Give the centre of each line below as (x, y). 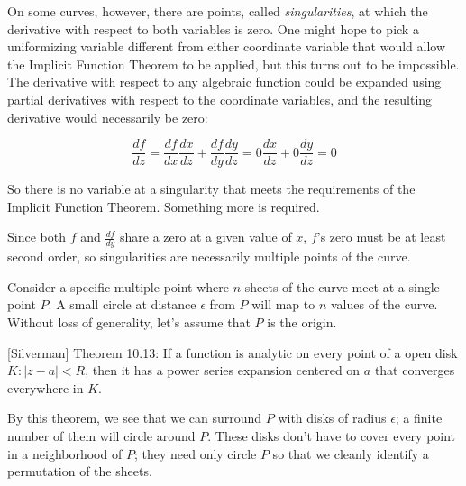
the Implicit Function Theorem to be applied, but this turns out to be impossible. (233, 64)
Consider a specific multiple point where (119, 286)
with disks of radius (332, 418)
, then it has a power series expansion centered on (223, 370)
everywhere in (46, 387)
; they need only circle (195, 453)
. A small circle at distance (122, 304)
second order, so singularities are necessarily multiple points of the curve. (209, 257)
